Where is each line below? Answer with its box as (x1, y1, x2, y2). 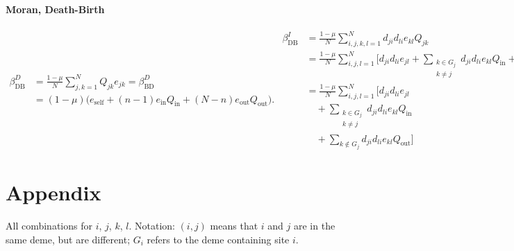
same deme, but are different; (6, 232, 131, 246)
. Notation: (128, 218, 175, 233)
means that (210, 218, 258, 233)
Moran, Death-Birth (6, 1, 105, 16)
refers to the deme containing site (147, 232, 290, 246)
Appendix (6, 178, 101, 207)
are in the (293, 218, 335, 233)
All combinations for (6, 218, 92, 233)
